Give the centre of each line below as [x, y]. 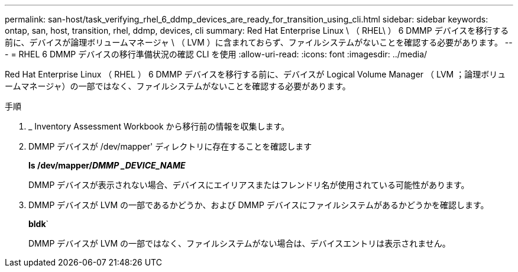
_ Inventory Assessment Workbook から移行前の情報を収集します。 [159, 126]
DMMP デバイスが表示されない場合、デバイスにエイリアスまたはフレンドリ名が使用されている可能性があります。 [249, 185]
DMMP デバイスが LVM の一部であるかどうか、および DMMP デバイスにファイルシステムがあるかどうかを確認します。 [259, 205]
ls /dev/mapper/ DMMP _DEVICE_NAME [107, 165]
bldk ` [39, 224]
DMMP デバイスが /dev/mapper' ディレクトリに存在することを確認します [170, 146]
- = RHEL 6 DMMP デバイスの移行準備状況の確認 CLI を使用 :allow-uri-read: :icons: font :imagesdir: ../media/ [216, 54]
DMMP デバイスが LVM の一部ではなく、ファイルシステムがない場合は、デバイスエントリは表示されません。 [239, 243]
